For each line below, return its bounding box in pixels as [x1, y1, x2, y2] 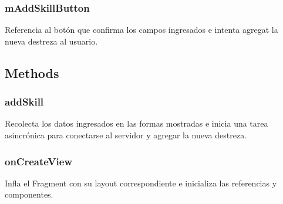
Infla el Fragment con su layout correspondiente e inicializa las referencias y [5, 176, 277, 189]
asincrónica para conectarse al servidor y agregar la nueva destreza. [5, 129, 247, 141]
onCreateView [5, 154, 72, 168]
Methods [5, 63, 59, 81]
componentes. [5, 188, 53, 200]
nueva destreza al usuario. [5, 35, 98, 47]
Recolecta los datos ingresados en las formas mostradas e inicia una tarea [5, 117, 268, 130]
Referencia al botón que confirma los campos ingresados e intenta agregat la [5, 23, 278, 36]
